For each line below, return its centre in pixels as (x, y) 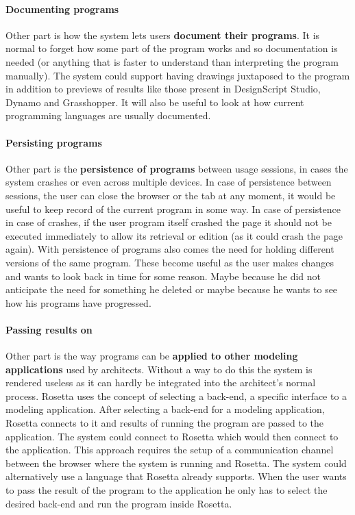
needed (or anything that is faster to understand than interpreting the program (172, 61)
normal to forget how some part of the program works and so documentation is (172, 48)
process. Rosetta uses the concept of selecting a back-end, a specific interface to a (176, 395)
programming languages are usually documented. (108, 115)
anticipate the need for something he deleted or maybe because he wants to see (172, 289)
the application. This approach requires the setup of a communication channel (170, 450)
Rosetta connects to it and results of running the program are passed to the (165, 423)
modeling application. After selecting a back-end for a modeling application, (165, 409)
